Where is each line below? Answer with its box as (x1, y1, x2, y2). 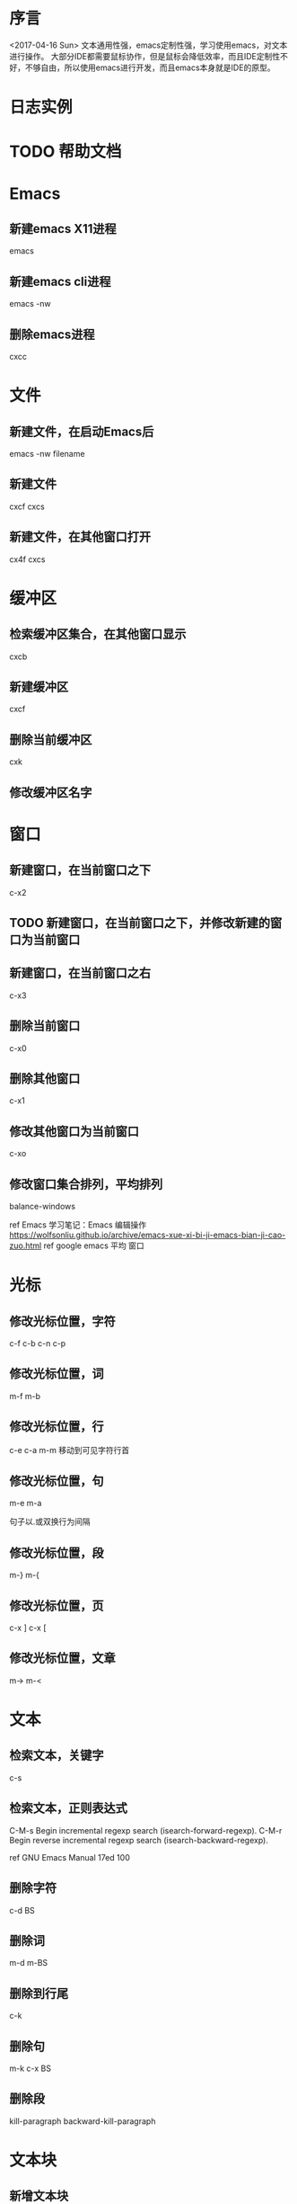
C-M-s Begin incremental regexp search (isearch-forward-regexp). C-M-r (9, 1825, 283, 1835)
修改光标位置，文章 (9, 1651, 116, 1666)
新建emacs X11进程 (9, 221, 117, 236)
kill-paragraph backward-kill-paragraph (9, 2115, 156, 2127)
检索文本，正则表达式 (9, 1800, 127, 1816)
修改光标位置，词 (9, 1366, 104, 1381)
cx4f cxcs (9, 554, 46, 565)
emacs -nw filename (9, 448, 85, 459)
